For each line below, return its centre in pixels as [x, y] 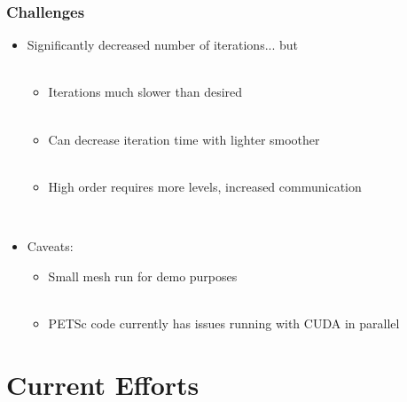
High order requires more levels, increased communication [205, 186]
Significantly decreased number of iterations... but [162, 45]
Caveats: [50, 245]
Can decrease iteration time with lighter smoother [184, 139]
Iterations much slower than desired [145, 92]
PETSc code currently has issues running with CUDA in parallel [224, 323]
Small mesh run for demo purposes [143, 276]
